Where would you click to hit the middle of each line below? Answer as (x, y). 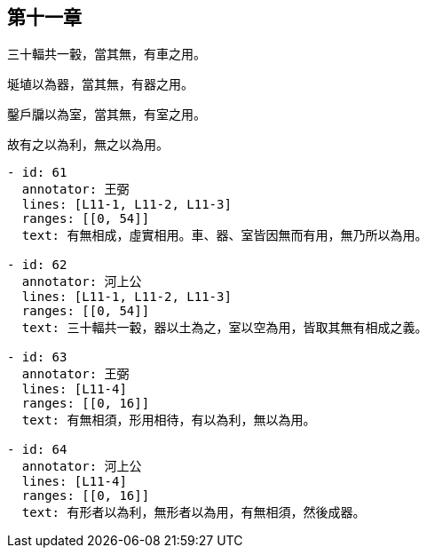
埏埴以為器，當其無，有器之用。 (100, 84)
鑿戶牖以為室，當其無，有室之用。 (107, 115)
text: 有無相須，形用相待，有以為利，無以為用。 (169, 420)
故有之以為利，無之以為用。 (88, 145)
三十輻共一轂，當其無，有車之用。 (107, 54)
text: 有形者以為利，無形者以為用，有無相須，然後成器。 (194, 513)
